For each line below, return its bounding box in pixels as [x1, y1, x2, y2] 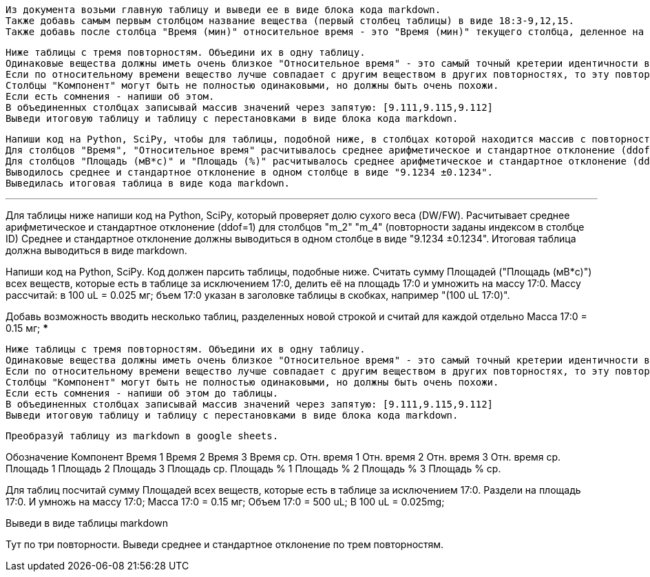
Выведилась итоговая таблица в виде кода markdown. [6, 178, 291, 189]
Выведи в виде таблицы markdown [6, 517, 168, 529]
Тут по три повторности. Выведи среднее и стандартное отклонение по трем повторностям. [6, 538, 444, 550]
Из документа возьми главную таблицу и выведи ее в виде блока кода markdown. [6, 4, 441, 15]
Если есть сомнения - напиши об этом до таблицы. [6, 388, 279, 399]
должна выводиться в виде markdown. [6, 244, 187, 256]
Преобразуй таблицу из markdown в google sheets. [6, 430, 279, 441]
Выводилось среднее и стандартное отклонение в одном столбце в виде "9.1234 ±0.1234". [6, 167, 494, 178]
